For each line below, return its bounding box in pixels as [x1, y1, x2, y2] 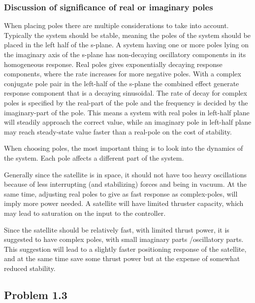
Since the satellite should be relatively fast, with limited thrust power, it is [4, 224, 229, 235]
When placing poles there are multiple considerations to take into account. [4, 20, 229, 31]
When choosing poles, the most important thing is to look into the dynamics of [4, 143, 243, 153]
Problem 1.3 [4, 287, 67, 302]
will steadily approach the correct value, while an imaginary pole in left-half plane [4, 117, 252, 127]
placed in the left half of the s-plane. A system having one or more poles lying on [4, 39, 249, 50]
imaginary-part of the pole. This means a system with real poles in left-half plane [4, 107, 250, 117]
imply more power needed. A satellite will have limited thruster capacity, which [4, 198, 244, 208]
